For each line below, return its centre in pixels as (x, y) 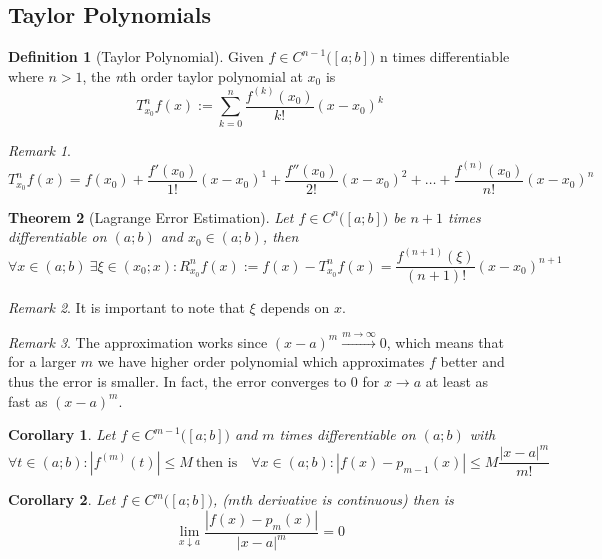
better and (472, 361)
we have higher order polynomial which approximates (261, 361)
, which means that (445, 341)
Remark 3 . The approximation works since (138, 341)
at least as (457, 380)
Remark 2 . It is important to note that (126, 307)
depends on (295, 307)
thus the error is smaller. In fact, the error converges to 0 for (194, 380)
